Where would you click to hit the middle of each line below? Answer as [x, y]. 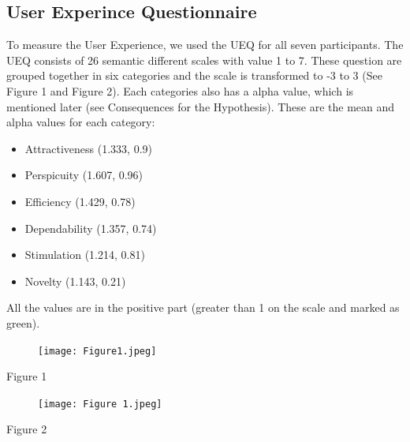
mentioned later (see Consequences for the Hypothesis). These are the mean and [201, 106]
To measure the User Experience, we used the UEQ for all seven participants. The [205, 45]
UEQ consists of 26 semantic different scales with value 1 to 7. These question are [204, 60]
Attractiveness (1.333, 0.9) [88, 148]
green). [23, 322]
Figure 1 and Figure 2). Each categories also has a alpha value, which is [180, 90]
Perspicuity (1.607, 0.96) [84, 175]
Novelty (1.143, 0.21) [75, 281]
